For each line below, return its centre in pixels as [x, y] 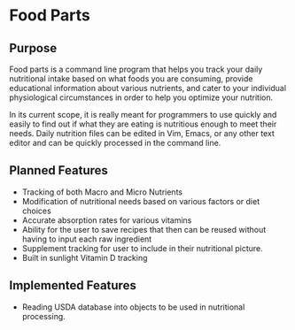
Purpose [33, 48]
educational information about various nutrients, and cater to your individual [147, 88]
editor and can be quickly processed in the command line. [115, 143]
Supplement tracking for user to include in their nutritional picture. [142, 248]
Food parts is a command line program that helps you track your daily [136, 69]
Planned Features [59, 170]
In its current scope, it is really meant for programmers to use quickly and [143, 115]
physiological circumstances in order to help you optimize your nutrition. [141, 97]
